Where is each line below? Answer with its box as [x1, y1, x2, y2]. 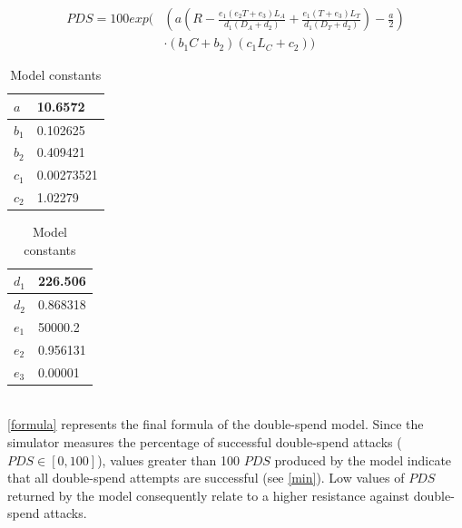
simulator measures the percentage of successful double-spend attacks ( [7, 432, 402, 451]
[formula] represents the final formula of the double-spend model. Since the [7, 415, 424, 434]
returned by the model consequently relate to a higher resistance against [7, 485, 410, 504]
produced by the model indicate [274, 450, 452, 469]
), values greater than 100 [97, 450, 241, 469]
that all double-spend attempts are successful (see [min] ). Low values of [7, 468, 405, 487]
